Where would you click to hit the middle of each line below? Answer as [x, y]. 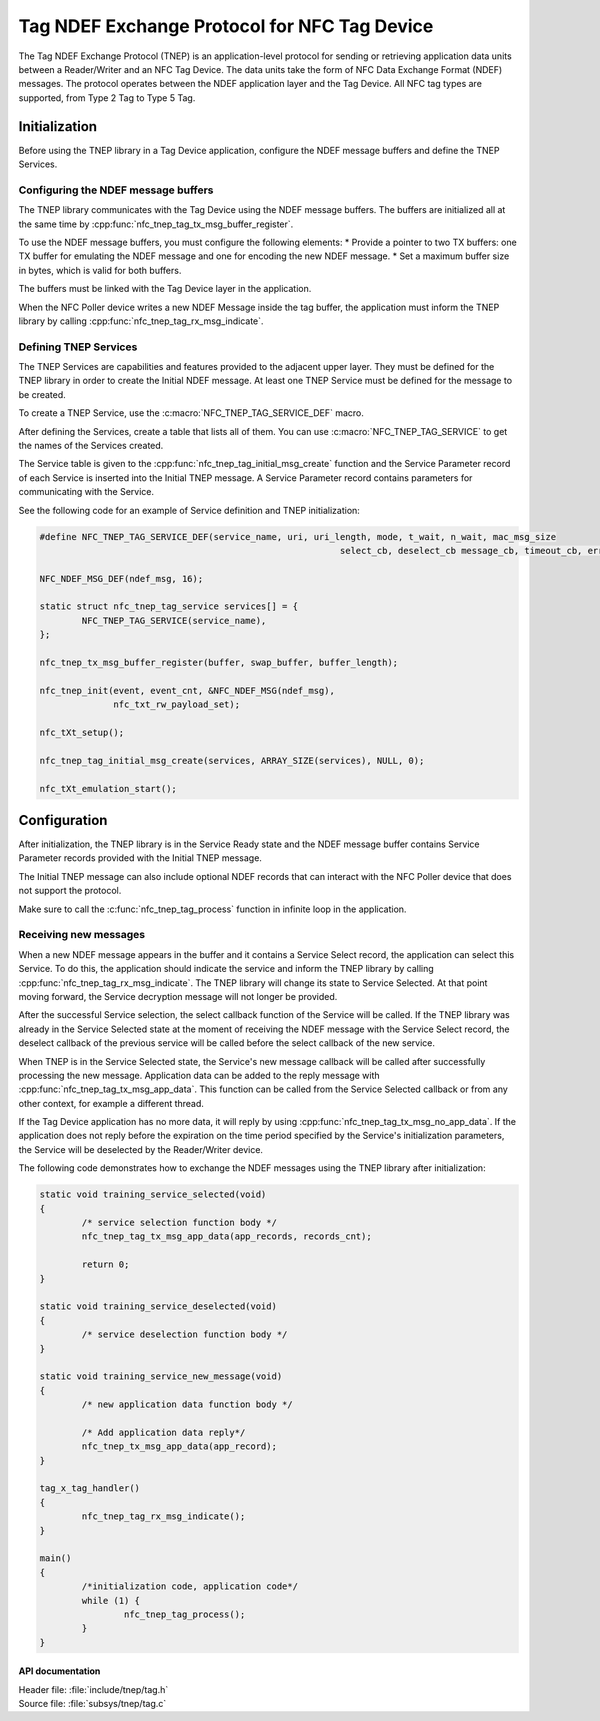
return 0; [105, 1264]
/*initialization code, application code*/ [190, 1586]
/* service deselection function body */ [184, 1334]
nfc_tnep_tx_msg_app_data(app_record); [179, 1446]
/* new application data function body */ [187, 1404]
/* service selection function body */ [179, 1222]
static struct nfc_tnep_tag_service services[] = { [169, 606]
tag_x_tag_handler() [89, 1488]
